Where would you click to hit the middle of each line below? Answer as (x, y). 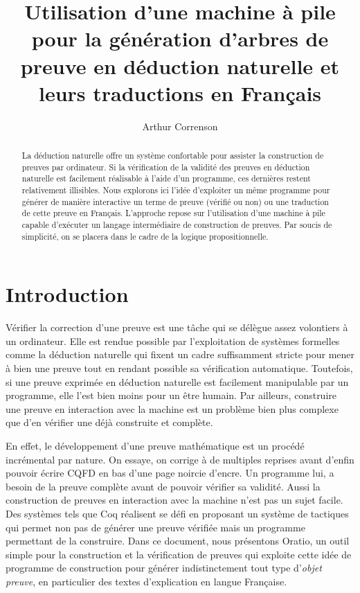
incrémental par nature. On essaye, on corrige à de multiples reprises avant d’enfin (180, 459)
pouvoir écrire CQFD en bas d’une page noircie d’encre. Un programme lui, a (170, 473)
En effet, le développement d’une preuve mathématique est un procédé (155, 446)
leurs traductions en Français (180, 92)
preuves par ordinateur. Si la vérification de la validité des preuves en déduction (166, 167)
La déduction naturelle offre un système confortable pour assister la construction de (173, 156)
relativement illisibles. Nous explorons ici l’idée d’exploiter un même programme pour (176, 190)
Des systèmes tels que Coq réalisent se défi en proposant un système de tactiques (177, 513)
